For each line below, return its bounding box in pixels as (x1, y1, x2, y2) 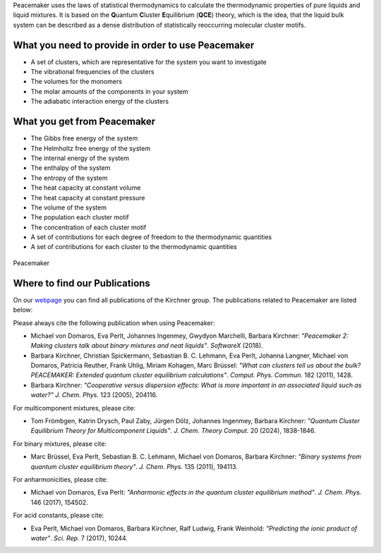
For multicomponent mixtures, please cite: (13, 403, 135, 412)
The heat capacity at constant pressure (30, 193, 145, 202)
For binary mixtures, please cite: (13, 439, 107, 448)
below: (13, 305, 33, 314)
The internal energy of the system (30, 154, 130, 162)
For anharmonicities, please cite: (13, 475, 108, 483)
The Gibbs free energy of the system (30, 134, 138, 142)
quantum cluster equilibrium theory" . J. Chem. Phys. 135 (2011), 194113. (30, 462, 238, 470)
